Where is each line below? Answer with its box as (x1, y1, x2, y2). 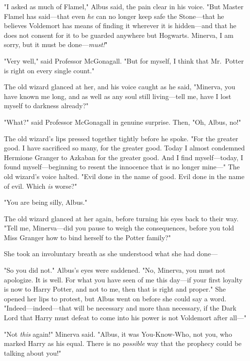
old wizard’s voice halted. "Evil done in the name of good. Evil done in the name (4, 171, 245, 181)
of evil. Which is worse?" (4, 180, 77, 191)
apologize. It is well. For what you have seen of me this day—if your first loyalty (4, 274, 243, 284)
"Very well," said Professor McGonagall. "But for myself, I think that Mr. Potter (4, 55, 244, 66)
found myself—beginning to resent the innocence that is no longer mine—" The (4, 162, 240, 172)
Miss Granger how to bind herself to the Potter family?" (4, 232, 171, 242)
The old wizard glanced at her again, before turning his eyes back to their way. (4, 213, 239, 223)
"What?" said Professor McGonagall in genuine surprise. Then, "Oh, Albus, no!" (4, 116, 241, 127)
